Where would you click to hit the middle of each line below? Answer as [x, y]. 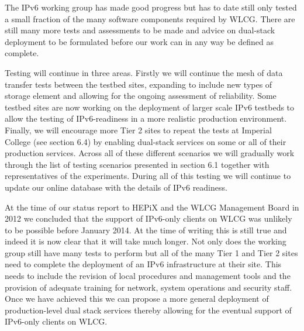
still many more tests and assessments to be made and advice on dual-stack [140, 30]
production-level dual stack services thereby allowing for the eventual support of [148, 310]
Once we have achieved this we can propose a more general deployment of [137, 299]
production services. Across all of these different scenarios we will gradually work [150, 153]
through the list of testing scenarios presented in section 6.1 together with [137, 164]
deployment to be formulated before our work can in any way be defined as [139, 41]
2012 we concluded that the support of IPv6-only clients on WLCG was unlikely [148, 218]
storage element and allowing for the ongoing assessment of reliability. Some [141, 96]
